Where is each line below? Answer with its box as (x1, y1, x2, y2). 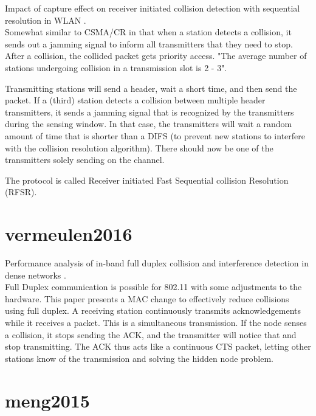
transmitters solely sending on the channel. (5, 153, 165, 166)
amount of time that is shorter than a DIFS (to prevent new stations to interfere (5, 129, 305, 142)
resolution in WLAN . (5, 13, 86, 26)
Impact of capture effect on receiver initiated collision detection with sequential (5, 2, 300, 14)
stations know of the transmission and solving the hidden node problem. (5, 352, 273, 364)
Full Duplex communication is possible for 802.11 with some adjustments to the (5, 280, 302, 293)
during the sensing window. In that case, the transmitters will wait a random (5, 117, 292, 130)
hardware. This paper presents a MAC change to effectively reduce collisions (5, 292, 289, 305)
